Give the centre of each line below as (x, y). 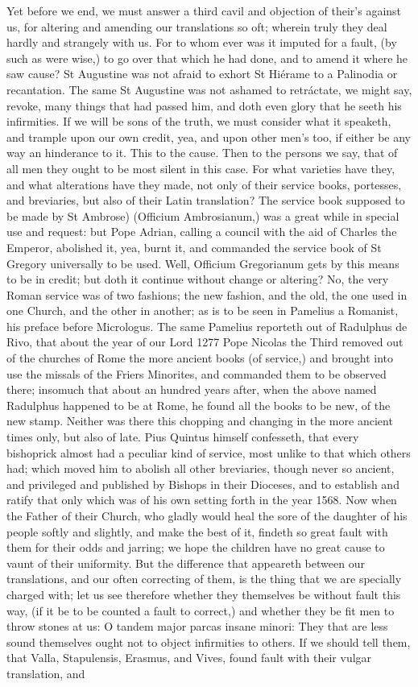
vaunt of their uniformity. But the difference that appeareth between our (186, 563)
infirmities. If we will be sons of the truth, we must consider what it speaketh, (199, 121)
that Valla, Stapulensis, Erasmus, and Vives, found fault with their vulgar (189, 658)
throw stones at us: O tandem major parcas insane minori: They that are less (197, 626)
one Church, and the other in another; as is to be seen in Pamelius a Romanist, (203, 310)
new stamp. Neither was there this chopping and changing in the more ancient (200, 421)
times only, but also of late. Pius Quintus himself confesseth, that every (183, 437)
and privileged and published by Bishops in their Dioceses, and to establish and (203, 484)
